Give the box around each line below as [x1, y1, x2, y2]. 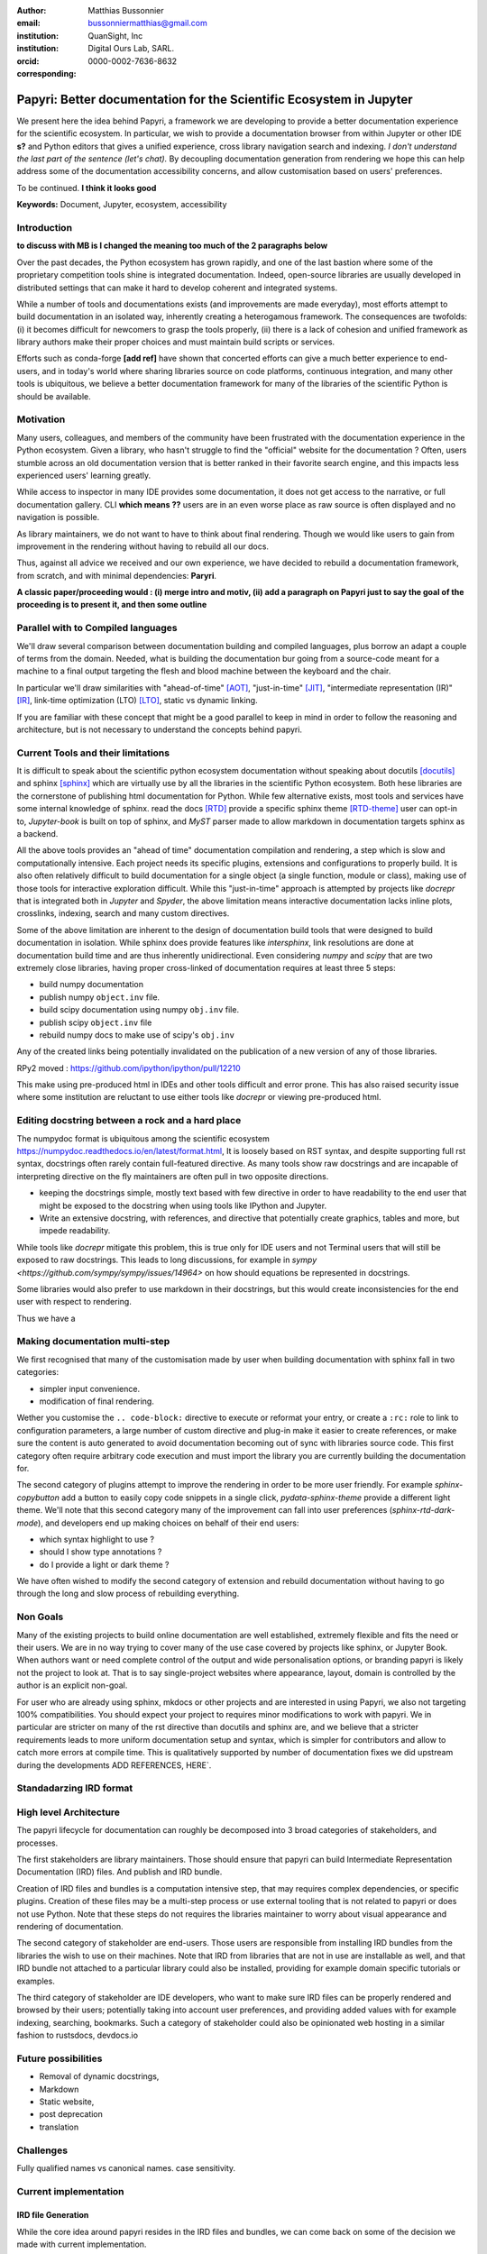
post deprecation [39, 2109, 104, 2120]
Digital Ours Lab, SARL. [87, 43, 175, 54]
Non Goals [16, 1610, 64, 1623]
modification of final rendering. [39, 1396, 155, 1406]
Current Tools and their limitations [16, 747, 170, 759]
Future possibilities [16, 2052, 103, 2065]
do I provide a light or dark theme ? [39, 1559, 170, 1570]
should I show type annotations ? [39, 1546, 162, 1557]
